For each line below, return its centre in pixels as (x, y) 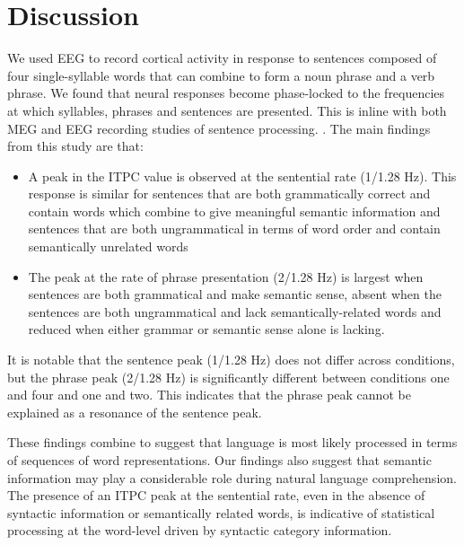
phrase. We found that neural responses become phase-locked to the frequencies (226, 93)
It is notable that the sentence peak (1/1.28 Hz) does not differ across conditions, (231, 360)
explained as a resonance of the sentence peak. (135, 412)
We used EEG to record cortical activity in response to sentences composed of (222, 58)
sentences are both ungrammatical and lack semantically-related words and (235, 311)
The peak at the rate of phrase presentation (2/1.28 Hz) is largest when (226, 276)
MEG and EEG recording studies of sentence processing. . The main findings (219, 128)
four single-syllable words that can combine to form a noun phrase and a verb (221, 75)
